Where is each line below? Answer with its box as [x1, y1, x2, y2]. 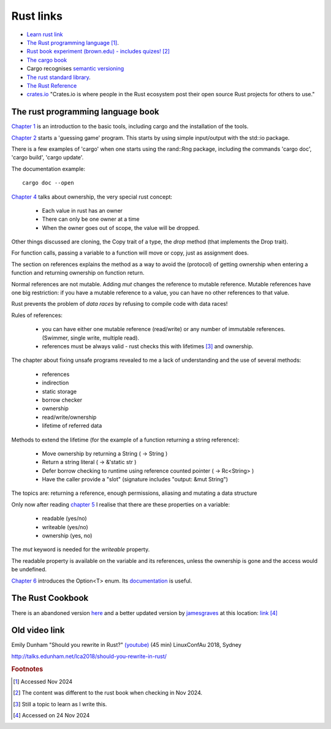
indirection [42, 379, 69, 386]
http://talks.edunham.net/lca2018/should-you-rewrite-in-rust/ [11, 652, 167, 660]
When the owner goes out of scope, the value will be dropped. [42, 224, 200, 231]
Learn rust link [26, 31, 63, 38]
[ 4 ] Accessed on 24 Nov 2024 [13, 712, 90, 719]
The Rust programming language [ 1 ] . [26, 39, 119, 46]
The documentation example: [11, 165, 86, 172]
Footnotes [11, 665, 44, 673]
